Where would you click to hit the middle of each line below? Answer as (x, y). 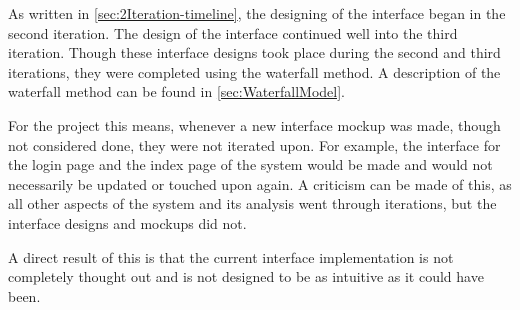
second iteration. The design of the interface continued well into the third (233, 32)
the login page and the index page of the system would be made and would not (250, 164)
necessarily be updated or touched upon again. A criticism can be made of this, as (260, 183)
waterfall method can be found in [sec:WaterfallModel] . (177, 91)
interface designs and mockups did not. (127, 222)
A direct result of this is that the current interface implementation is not (231, 256)
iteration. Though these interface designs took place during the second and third (254, 52)
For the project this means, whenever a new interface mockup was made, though (254, 124)
